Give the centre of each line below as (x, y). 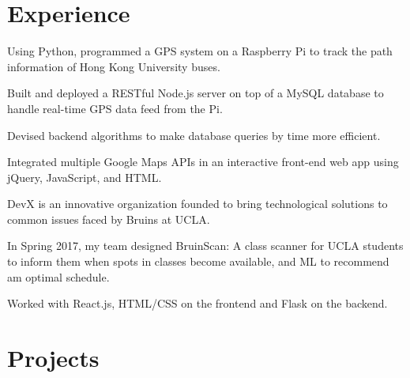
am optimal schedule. (58, 276)
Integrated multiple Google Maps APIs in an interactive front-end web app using (203, 162)
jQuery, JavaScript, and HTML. (85, 177)
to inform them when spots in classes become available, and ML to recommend (198, 261)
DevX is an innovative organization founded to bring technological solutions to (197, 204)
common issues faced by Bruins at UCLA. (109, 219)
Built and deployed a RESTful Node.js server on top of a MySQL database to (196, 93)
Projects (53, 358)
